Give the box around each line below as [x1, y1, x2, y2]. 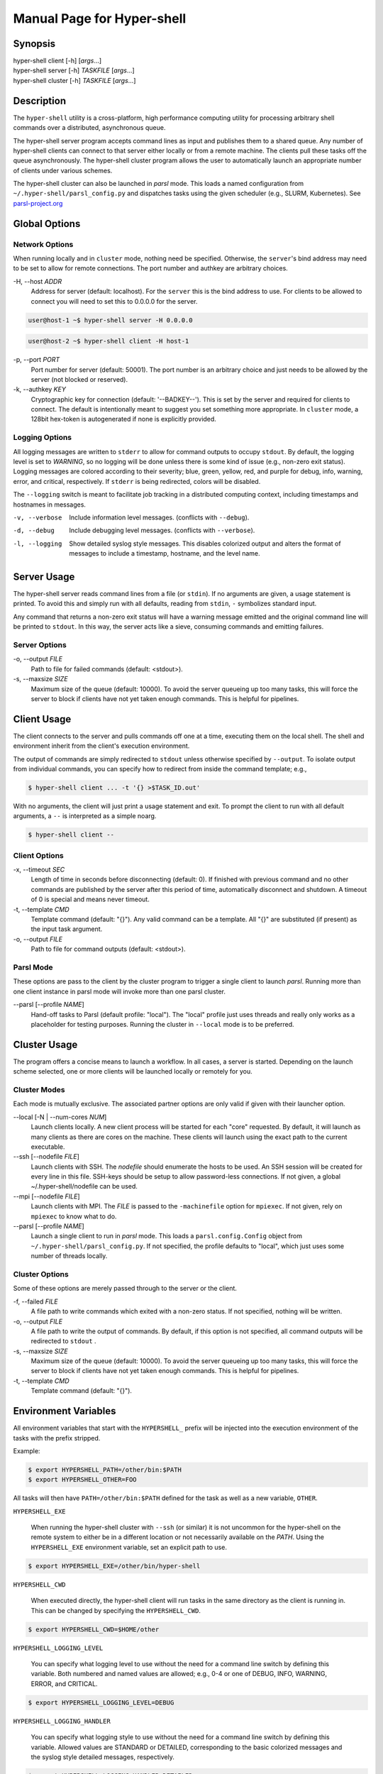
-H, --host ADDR [13, 277, 62, 285]
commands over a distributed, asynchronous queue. [13, 123, 166, 132]
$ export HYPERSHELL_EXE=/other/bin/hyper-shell [28, 1562, 201, 1570]
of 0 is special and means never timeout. [30, 895, 150, 904]
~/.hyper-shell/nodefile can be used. [30, 1182, 138, 1191]
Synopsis [13, 38, 56, 50]
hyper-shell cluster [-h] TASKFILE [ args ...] [13, 76, 136, 84]
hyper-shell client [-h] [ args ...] [13, 57, 102, 65]
